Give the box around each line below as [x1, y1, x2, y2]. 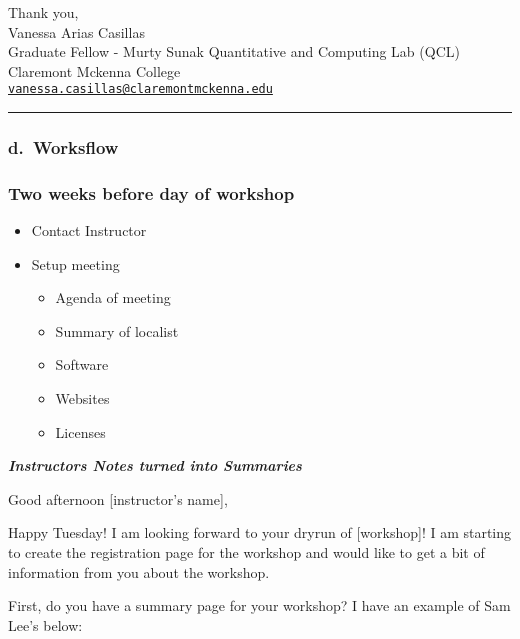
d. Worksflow [8, 134, 119, 159]
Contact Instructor [31, 220, 147, 241]
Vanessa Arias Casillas [8, 21, 145, 42]
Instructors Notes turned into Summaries [8, 455, 302, 476]
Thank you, [8, 2, 79, 22]
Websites [55, 388, 110, 409]
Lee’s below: [8, 614, 83, 635]
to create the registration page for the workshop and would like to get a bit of [8, 542, 485, 563]
